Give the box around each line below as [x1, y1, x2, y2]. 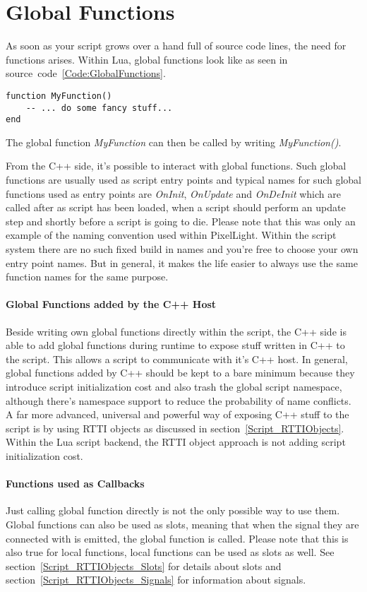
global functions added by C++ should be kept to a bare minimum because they [6, 365, 355, 380]
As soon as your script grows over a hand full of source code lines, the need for [6, 38, 347, 53]
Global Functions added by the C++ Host [6, 297, 217, 312]
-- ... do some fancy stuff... [25, 102, 173, 113]
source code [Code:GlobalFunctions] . [6, 66, 166, 81]
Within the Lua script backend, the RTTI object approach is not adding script [6, 434, 346, 449]
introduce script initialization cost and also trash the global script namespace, [6, 379, 342, 393]
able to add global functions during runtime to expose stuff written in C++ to [6, 338, 345, 353]
